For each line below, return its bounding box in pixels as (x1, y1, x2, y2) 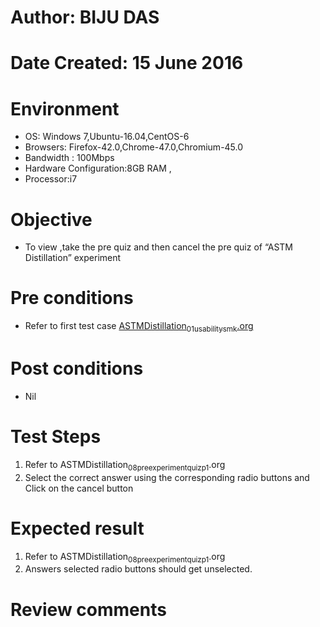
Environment (10, 97, 120, 120)
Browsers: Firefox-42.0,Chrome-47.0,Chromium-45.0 (24, 141, 244, 153)
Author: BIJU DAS (10, 6, 160, 29)
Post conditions (10, 357, 144, 380)
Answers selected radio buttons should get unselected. (24, 563, 253, 575)
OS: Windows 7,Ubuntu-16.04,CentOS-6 (24, 131, 190, 143)
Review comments (10, 598, 167, 621)
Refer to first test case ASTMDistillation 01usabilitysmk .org (24, 320, 254, 334)
